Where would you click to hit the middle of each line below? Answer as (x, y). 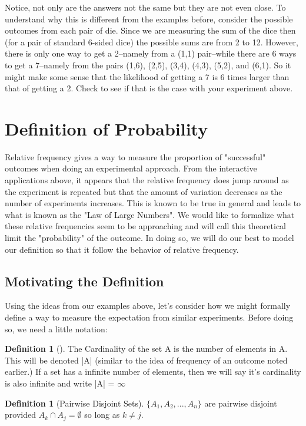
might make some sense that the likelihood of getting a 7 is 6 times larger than (147, 76)
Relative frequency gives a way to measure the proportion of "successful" (135, 156)
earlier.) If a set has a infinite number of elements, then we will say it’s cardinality (153, 371)
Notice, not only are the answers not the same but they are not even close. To (145, 7)
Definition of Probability (107, 128)
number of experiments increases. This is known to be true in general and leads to (153, 203)
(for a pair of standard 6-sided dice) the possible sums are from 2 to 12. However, (152, 42)
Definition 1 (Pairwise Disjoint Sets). (74, 403)
